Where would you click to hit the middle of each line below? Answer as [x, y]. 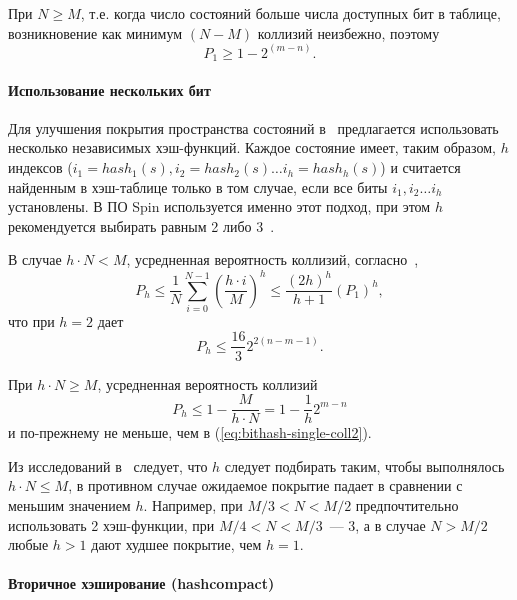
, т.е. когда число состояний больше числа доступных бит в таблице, [290, 13]
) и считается [420, 167]
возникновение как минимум [95, 32]
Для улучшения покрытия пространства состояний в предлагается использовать [253, 127]
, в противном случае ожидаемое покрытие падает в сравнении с [265, 485]
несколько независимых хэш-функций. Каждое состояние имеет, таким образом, [252, 147]
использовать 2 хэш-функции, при [111, 524]
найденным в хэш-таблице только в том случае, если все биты [198, 186]
